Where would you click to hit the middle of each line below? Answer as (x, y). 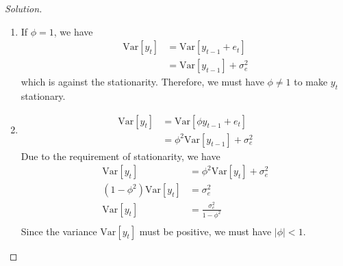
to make (311, 82)
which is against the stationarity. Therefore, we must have (142, 82)
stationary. (43, 96)
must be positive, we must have (205, 231)
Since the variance (59, 231)
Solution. (24, 8)
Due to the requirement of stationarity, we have (120, 156)
